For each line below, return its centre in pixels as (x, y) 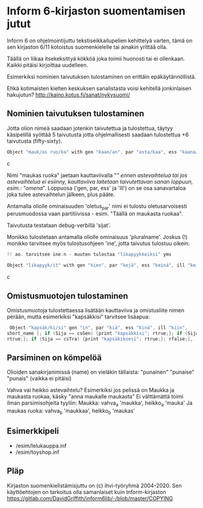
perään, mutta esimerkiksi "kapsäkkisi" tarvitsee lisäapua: (78, 317)
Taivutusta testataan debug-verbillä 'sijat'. (59, 225)
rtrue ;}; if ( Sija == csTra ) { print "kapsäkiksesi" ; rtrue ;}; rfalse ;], (100, 339)
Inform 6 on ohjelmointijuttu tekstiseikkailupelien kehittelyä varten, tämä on (100, 40)
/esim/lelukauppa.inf (41, 445)
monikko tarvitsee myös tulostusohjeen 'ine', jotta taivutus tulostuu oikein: (98, 243)
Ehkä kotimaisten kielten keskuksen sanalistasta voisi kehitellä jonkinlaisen (99, 88)
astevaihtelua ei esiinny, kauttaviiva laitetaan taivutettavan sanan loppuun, (100, 181)
